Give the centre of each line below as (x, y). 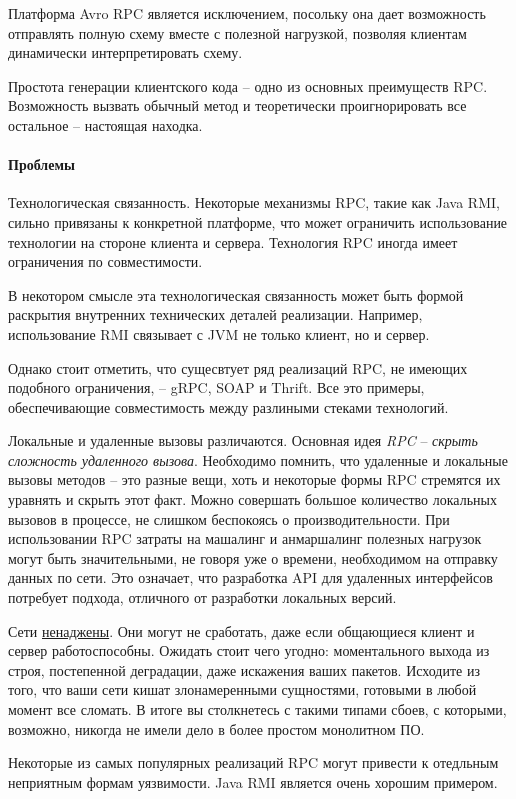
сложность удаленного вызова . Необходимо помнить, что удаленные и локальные (258, 459)
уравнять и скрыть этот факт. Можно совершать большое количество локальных (252, 499)
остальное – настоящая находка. (105, 124)
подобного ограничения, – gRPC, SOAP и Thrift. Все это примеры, (216, 387)
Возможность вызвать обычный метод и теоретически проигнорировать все (237, 105)
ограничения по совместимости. (105, 261)
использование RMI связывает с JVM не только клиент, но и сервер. (219, 333)
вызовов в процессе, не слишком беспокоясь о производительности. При (229, 518)
